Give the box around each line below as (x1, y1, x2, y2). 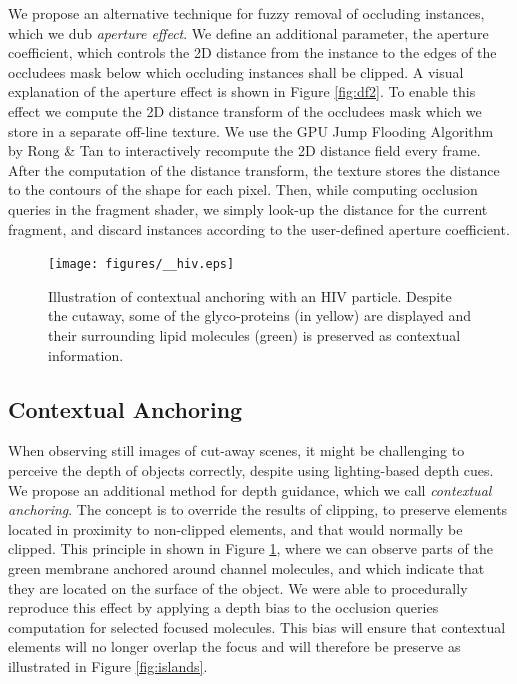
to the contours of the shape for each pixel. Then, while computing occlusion (8, 179, 478, 200)
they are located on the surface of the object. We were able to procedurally (8, 577, 468, 598)
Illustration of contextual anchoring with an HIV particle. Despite (48, 285, 452, 306)
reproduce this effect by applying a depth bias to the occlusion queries (8, 597, 439, 618)
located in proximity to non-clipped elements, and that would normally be (8, 518, 463, 539)
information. (48, 344, 124, 365)
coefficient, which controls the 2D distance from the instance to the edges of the (8, 42, 497, 63)
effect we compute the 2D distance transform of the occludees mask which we (8, 100, 482, 121)
